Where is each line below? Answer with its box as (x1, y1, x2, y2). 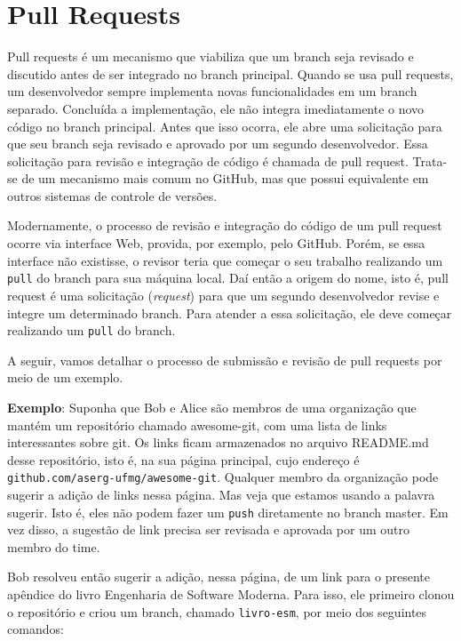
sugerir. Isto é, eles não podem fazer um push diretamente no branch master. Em (7, 502, 449, 521)
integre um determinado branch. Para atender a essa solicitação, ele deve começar (7, 303, 452, 322)
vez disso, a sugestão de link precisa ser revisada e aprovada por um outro (7, 520, 410, 539)
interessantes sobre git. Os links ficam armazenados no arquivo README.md (7, 433, 429, 452)
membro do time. (7, 537, 100, 556)
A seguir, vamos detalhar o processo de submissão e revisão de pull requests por (7, 350, 442, 369)
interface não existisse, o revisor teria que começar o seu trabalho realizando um (7, 251, 443, 269)
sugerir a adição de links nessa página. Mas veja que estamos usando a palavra (7, 485, 435, 503)
